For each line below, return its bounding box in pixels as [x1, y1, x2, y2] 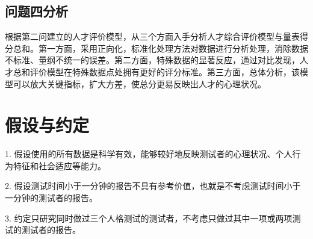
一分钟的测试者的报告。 [5, 191, 98, 204]
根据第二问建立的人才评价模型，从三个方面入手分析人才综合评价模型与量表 [5, 30, 300, 43]
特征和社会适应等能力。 [13, 159, 106, 172]
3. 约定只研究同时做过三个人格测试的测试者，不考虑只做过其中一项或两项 [5, 211, 293, 224]
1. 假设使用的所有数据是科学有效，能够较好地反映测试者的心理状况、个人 [5, 147, 293, 160]
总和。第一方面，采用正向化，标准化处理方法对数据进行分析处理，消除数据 [13, 42, 308, 54]
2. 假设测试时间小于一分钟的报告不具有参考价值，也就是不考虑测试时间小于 [5, 179, 301, 192]
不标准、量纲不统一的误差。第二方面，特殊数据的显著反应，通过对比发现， [5, 54, 300, 66]
